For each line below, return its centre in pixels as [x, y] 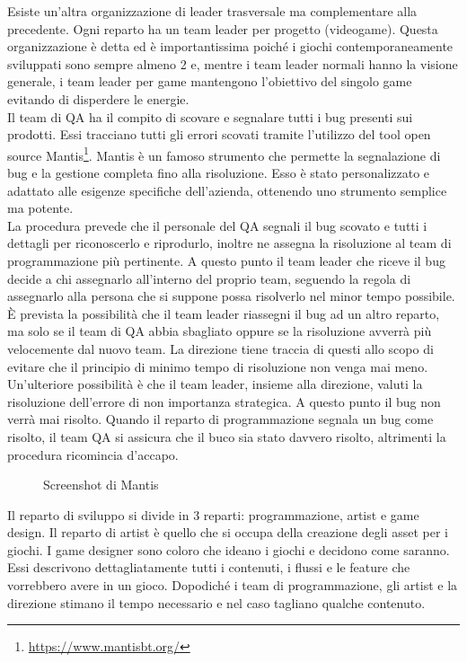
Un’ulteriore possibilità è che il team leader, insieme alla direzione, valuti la [215, 384]
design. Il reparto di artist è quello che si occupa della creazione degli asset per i [228, 532]
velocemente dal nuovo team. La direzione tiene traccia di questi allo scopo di [220, 348]
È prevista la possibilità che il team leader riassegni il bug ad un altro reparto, [224, 313]
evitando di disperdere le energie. [98, 98]
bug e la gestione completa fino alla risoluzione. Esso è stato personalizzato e [219, 172]
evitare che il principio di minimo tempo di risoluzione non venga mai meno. [218, 366]
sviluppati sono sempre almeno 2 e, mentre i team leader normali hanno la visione [233, 63]
